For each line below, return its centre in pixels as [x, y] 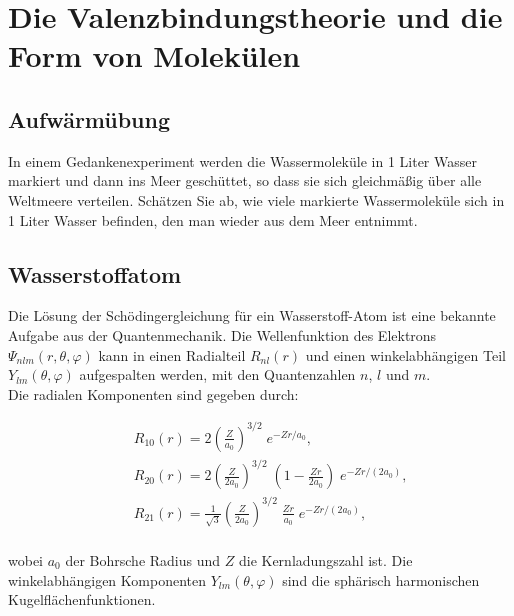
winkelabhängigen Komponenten [107, 579]
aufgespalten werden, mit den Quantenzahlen [217, 374]
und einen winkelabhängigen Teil [405, 354]
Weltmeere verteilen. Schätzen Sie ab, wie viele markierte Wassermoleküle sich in [256, 199]
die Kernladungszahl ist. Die [325, 559]
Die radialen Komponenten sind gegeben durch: [153, 393]
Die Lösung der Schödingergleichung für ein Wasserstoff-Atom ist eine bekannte [252, 315]
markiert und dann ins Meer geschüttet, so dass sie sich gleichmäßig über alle [245, 180]
